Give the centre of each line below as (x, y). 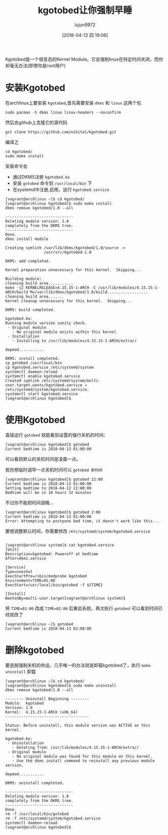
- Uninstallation (26, 743)
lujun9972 (85, 25)
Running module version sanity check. (46, 323)
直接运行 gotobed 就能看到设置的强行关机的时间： (56, 435)
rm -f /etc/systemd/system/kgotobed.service (53, 818)
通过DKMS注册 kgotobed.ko (41, 177)
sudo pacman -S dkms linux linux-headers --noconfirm (63, 112)
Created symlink (22, 381)
